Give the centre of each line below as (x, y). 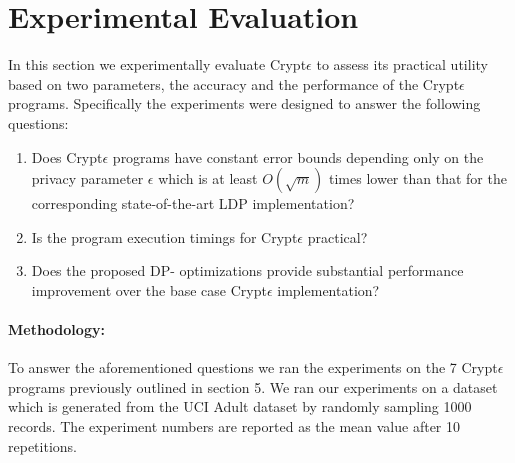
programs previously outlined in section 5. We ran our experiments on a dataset (253, 386)
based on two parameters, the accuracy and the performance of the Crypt (234, 83)
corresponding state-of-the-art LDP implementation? (193, 203)
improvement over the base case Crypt (149, 289)
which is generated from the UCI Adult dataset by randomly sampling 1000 (240, 406)
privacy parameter (87, 178)
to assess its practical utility (402, 64)
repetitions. (42, 445)
